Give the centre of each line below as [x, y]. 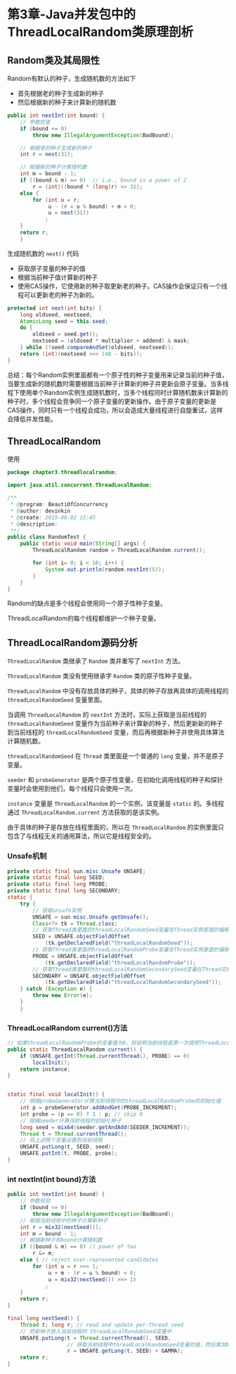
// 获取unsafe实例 [57, 910]
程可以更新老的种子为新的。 [58, 295]
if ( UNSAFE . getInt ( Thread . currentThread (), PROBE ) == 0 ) [105, 1056]
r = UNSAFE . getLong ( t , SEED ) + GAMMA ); [125, 1351]
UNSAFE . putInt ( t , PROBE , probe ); [69, 1154]
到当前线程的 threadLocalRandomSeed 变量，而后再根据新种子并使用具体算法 [116, 732]
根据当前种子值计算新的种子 [58, 277]
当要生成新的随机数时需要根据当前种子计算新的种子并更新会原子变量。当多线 [118, 384]
